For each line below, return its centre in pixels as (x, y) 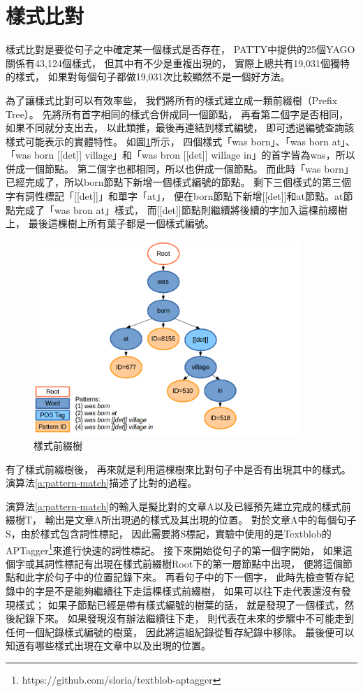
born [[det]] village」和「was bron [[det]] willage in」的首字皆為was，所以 (194, 155)
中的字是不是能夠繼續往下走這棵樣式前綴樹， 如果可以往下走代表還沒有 (178, 591)
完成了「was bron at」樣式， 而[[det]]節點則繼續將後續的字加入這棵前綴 (176, 209)
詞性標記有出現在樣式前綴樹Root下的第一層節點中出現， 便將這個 (193, 563)
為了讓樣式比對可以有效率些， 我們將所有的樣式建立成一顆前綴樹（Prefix (172, 100)
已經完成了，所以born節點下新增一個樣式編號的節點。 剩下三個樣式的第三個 (179, 182)
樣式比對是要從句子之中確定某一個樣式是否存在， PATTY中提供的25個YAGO (180, 49)
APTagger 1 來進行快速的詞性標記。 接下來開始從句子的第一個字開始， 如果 (174, 549)
